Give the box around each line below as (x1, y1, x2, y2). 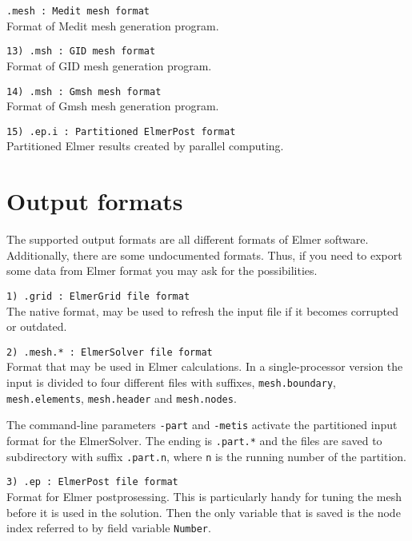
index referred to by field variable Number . (6, 519, 211, 536)
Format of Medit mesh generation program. (6, 17, 219, 34)
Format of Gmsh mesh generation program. (6, 97, 219, 114)
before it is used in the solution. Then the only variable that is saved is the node (6, 503, 401, 520)
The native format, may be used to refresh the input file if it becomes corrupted (6, 302, 399, 319)
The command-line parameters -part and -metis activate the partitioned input (6, 416, 398, 433)
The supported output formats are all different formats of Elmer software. (6, 231, 369, 248)
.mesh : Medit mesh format (6, 6, 150, 17)
